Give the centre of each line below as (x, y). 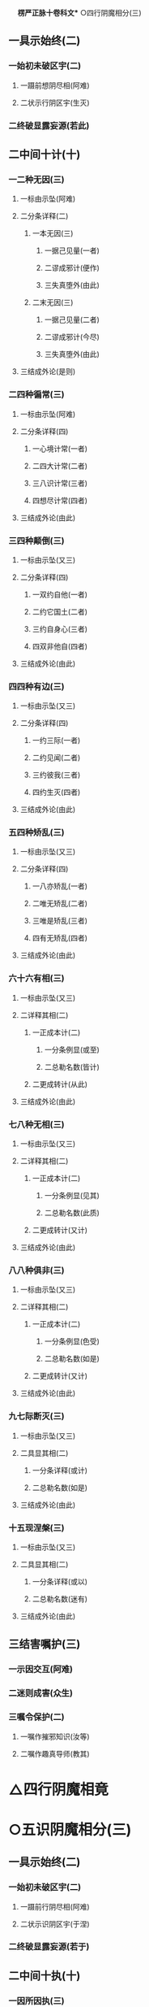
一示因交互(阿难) (40, 1670)
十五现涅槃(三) (36, 1527)
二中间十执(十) (45, 1976)
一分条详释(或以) (60, 1581)
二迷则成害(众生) (40, 1693)
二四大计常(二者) (60, 466)
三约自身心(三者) (60, 628)
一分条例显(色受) (72, 1341)
